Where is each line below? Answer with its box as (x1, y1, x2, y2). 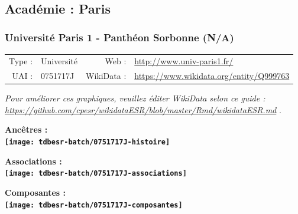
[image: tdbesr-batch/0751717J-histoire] (5, 138, 170, 147)
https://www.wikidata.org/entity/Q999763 (134, 70, 290, 82)
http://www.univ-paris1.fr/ (134, 55, 234, 67)
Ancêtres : (5, 123, 48, 136)
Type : (9, 55, 33, 67)
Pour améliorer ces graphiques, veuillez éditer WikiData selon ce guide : (5, 92, 265, 104)
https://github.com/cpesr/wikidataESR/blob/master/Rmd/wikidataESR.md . (5, 103, 281, 116)
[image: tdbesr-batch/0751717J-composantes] (5, 200, 183, 209)
